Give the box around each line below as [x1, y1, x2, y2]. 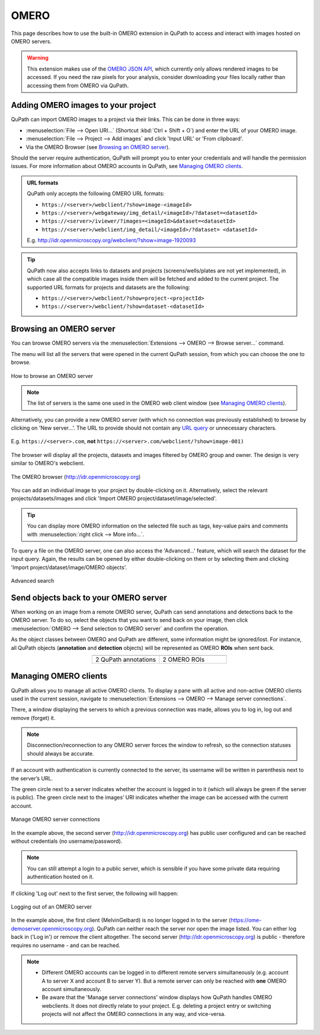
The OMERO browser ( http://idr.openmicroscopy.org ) [11, 473, 141, 480]
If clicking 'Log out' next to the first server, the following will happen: [11, 890, 179, 897]
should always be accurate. [27, 750, 94, 757]
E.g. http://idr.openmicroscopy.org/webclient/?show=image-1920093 [27, 237, 196, 244]
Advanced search [11, 577, 55, 585]
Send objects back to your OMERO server [11, 592, 167, 602]
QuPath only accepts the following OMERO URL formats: [27, 190, 165, 197]
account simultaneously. [41, 986, 101, 993]
